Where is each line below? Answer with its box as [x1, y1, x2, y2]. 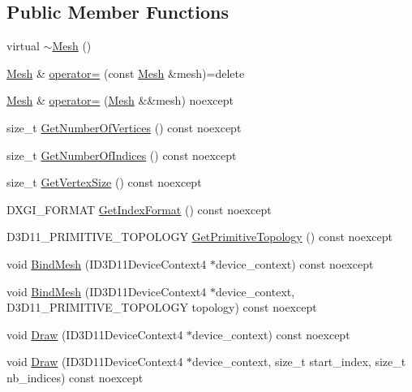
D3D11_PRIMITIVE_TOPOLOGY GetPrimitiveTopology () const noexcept [6, 228, 393, 245]
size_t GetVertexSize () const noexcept [6, 174, 202, 191]
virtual [6, 37, 40, 54]
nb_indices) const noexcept [6, 368, 144, 386]
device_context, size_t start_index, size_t [192, 353, 406, 370]
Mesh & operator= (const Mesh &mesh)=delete [6, 64, 245, 81]
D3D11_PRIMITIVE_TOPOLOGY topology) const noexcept [6, 299, 317, 316]
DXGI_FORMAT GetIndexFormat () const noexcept [6, 200, 272, 218]
